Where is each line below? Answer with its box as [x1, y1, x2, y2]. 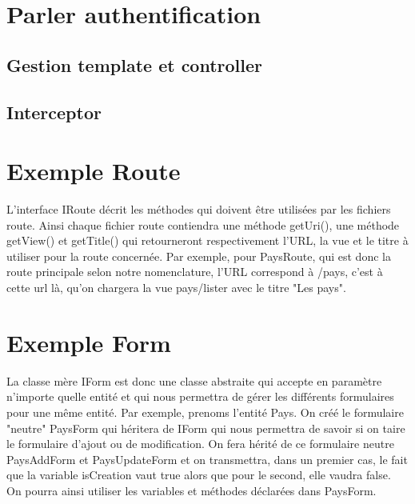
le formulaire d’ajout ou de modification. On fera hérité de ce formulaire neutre [6, 435, 394, 452]
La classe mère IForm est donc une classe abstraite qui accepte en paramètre [6, 372, 382, 389]
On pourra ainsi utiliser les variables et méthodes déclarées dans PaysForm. [6, 482, 377, 498]
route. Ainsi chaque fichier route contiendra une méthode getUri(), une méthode [6, 216, 400, 233]
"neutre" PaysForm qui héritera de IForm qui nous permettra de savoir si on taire [6, 419, 405, 436]
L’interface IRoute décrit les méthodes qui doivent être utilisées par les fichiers [6, 201, 391, 218]
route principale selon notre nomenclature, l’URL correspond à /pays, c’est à [6, 263, 383, 280]
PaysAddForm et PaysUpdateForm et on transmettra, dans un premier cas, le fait [6, 450, 408, 467]
